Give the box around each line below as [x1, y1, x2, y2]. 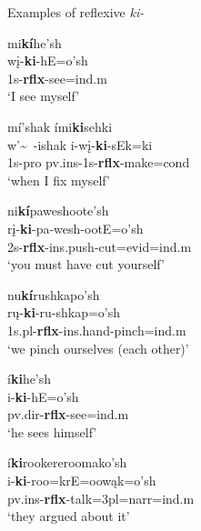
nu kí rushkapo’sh [7, 285, 100, 304]
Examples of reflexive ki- [7, 3, 145, 21]
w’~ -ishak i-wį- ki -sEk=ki [7, 135, 153, 154]
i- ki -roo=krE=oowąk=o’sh [7, 471, 156, 490]
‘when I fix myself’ [7, 170, 110, 189]
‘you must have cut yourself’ [7, 255, 165, 274]
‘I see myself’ [7, 86, 80, 105]
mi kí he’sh [7, 33, 62, 52]
